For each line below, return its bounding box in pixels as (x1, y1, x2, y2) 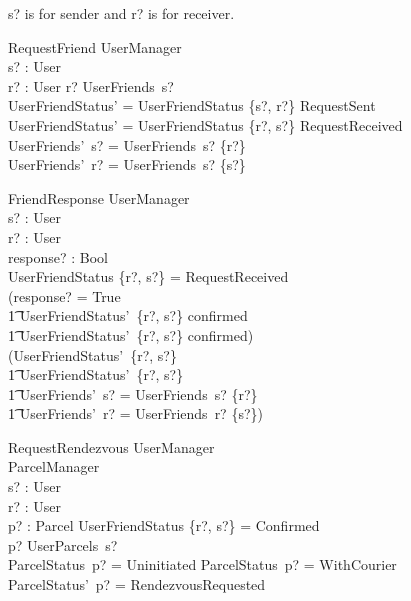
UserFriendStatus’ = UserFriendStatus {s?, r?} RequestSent (8, 95, 376, 116)
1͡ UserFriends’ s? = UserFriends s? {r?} (8, 383, 258, 404)
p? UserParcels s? (8, 534, 118, 555)
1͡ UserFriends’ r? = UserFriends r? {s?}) (8, 403, 263, 424)
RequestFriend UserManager (8, 36, 182, 57)
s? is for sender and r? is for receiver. (8, 3, 235, 23)
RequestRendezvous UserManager (8, 436, 215, 457)
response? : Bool (8, 246, 108, 267)
